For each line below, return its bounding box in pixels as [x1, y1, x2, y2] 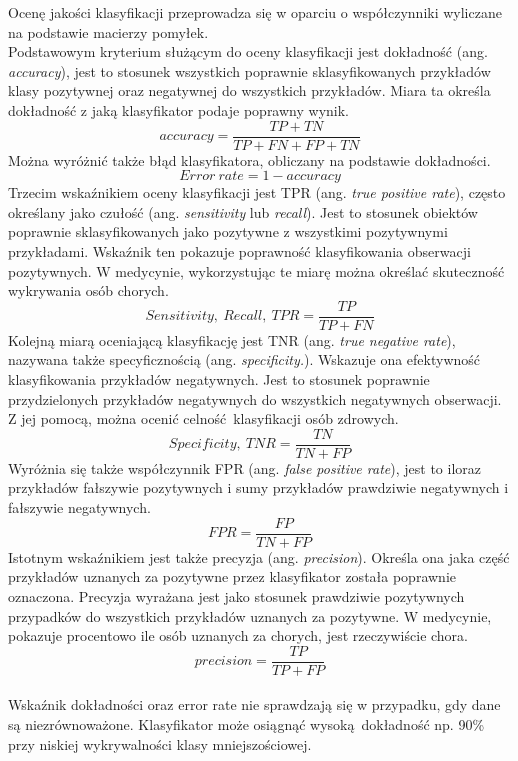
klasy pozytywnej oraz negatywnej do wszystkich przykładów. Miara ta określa [8, 80, 491, 101]
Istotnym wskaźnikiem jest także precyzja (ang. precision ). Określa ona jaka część [8, 546, 510, 567]
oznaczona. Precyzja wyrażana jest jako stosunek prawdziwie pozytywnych [8, 585, 465, 606]
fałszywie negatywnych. [8, 497, 151, 518]
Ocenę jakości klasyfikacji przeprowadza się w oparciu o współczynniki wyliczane [8, 2, 502, 22]
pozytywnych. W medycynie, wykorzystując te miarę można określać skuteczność [8, 260, 505, 281]
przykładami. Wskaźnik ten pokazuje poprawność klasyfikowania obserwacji [8, 241, 471, 261]
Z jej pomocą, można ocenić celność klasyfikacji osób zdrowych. [8, 408, 399, 429]
